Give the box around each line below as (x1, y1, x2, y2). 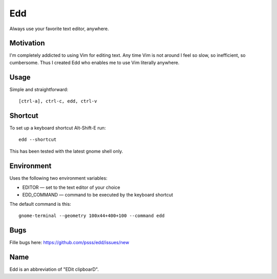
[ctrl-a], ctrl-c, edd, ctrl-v (18, 98, 97, 104)
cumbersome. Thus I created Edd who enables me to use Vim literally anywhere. (9, 59, 180, 66)
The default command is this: (9, 201, 71, 207)
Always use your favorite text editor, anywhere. (9, 26, 109, 32)
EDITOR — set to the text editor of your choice (22, 184, 121, 190)
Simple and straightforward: (9, 86, 69, 92)
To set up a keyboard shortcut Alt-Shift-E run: (9, 125, 106, 131)
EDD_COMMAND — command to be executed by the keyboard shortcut (22, 191, 173, 198)
